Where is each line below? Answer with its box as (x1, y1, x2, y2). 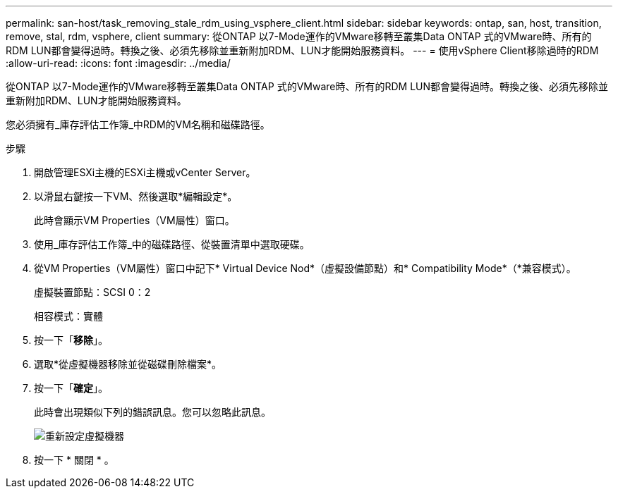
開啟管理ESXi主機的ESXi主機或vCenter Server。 (34, 166, 256, 178)
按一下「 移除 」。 (34, 334, 108, 346)
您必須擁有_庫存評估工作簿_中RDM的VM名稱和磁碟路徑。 (6, 118, 270, 130)
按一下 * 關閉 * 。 (34, 454, 114, 466)
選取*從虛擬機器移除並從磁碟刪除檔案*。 (34, 358, 222, 370)
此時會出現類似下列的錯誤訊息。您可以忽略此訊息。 (34, 406, 271, 418)
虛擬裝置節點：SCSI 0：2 (34, 286, 151, 298)
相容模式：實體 (34, 310, 103, 322)
